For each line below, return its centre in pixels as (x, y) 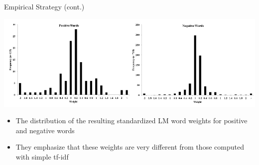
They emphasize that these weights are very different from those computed (130, 147)
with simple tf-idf (42, 156)
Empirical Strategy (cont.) (44, 6)
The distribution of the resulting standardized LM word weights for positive (131, 121)
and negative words (45, 130)
